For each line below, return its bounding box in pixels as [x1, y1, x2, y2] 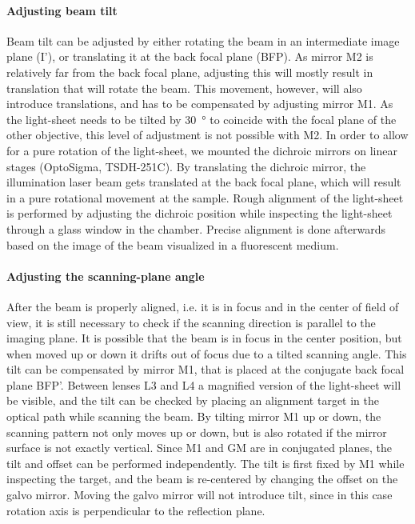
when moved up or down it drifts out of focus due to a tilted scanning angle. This [6, 345, 407, 362]
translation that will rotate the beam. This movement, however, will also [6, 79, 362, 96]
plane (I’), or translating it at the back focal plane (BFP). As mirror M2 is [6, 48, 373, 65]
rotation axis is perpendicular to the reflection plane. [6, 502, 265, 518]
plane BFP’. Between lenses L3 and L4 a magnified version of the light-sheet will [6, 376, 401, 393]
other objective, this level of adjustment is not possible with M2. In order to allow [6, 126, 409, 143]
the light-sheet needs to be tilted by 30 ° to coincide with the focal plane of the [6, 110, 397, 127]
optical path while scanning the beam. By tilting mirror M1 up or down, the [6, 408, 381, 425]
